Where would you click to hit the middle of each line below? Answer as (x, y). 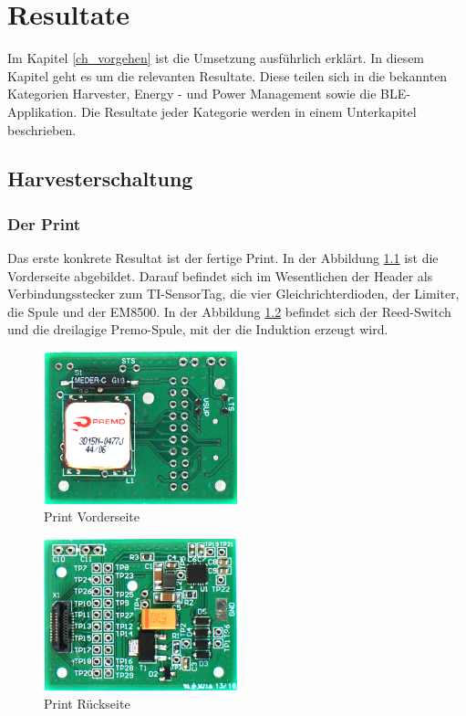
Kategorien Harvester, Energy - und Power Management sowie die (192, 94)
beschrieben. (42, 129)
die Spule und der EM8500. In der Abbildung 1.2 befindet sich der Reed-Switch (229, 311)
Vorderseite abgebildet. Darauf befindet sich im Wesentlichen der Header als (220, 275)
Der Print (44, 223)
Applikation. (42, 111)
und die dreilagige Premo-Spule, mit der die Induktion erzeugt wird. (198, 329)
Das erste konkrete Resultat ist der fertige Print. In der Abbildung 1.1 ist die (223, 258)
